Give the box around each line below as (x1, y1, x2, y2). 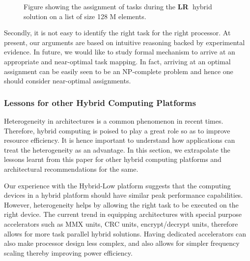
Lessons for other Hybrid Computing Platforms (4, 96, 196, 108)
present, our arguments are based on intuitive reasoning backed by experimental (4, 37, 245, 47)
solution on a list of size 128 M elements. (24, 11, 146, 21)
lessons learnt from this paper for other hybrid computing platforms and (4, 154, 222, 164)
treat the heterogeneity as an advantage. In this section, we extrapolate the (4, 144, 230, 155)
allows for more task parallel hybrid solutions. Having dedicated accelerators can (4, 228, 246, 238)
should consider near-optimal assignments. (4, 76, 131, 86)
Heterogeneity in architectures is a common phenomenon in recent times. (4, 115, 223, 126)
